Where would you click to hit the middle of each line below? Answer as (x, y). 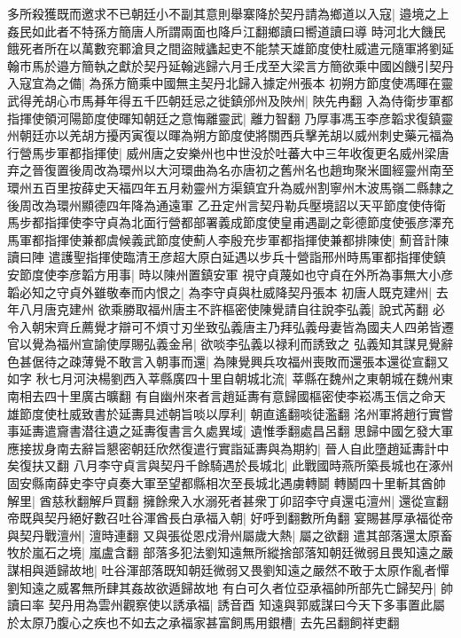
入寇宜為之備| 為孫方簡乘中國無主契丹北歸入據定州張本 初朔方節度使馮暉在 (224, 83)
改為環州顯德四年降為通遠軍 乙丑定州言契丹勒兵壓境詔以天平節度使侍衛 (238, 205)
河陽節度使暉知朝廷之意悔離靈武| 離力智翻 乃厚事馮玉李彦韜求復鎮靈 (255, 118)
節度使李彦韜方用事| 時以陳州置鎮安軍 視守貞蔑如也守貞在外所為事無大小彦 (236, 274)
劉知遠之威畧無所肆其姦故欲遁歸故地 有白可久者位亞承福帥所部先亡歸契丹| (222, 587)
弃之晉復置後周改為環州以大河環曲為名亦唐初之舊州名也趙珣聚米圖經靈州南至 (230, 170)
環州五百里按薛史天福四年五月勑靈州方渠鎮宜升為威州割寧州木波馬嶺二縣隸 (224, 187)
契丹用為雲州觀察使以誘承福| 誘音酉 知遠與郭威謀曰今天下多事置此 (240, 605)
